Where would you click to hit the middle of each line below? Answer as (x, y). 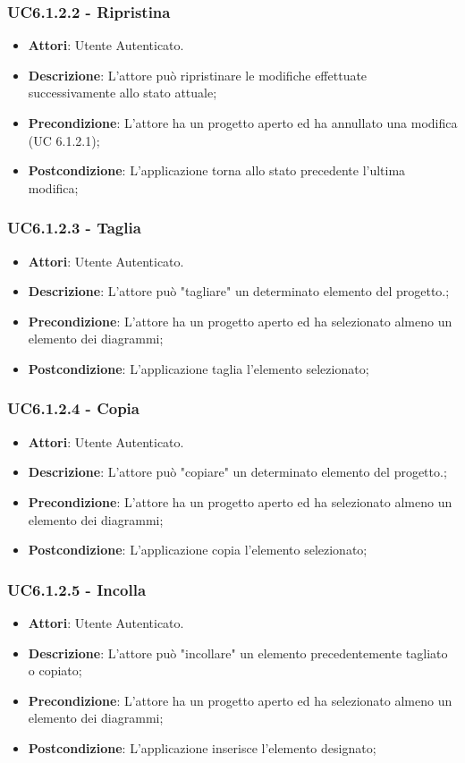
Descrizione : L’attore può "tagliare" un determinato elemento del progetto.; (239, 291)
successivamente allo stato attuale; (123, 93)
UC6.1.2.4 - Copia (73, 408)
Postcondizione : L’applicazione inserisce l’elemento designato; (202, 747)
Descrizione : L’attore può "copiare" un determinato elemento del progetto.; (237, 472)
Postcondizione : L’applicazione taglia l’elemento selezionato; (199, 368)
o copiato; (55, 670)
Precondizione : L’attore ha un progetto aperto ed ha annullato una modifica (243, 123)
